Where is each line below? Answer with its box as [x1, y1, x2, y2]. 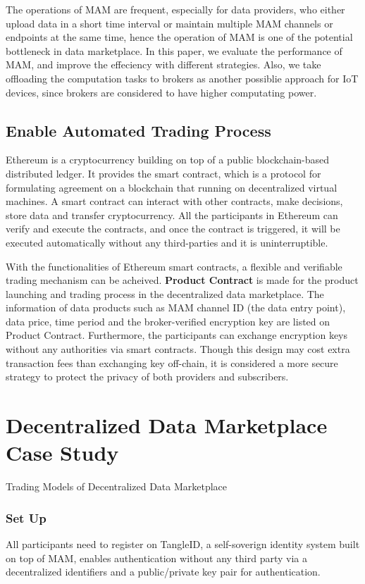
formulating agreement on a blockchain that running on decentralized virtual [6, 180, 338, 194]
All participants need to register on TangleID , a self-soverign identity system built [6, 536, 360, 551]
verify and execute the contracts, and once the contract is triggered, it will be [6, 221, 340, 236]
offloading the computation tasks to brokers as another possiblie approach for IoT [6, 70, 359, 85]
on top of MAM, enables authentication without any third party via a [6, 550, 307, 565]
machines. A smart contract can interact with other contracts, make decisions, [6, 194, 343, 209]
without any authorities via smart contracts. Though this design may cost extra [6, 342, 350, 356]
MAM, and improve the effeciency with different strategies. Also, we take [6, 57, 321, 72]
